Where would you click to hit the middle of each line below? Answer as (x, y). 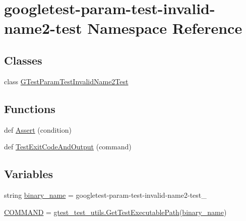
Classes (23, 60)
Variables (29, 174)
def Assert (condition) (38, 129)
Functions (30, 108)
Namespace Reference (165, 28)
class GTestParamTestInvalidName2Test (66, 81)
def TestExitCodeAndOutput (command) (68, 147)
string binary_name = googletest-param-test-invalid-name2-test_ (105, 195)
